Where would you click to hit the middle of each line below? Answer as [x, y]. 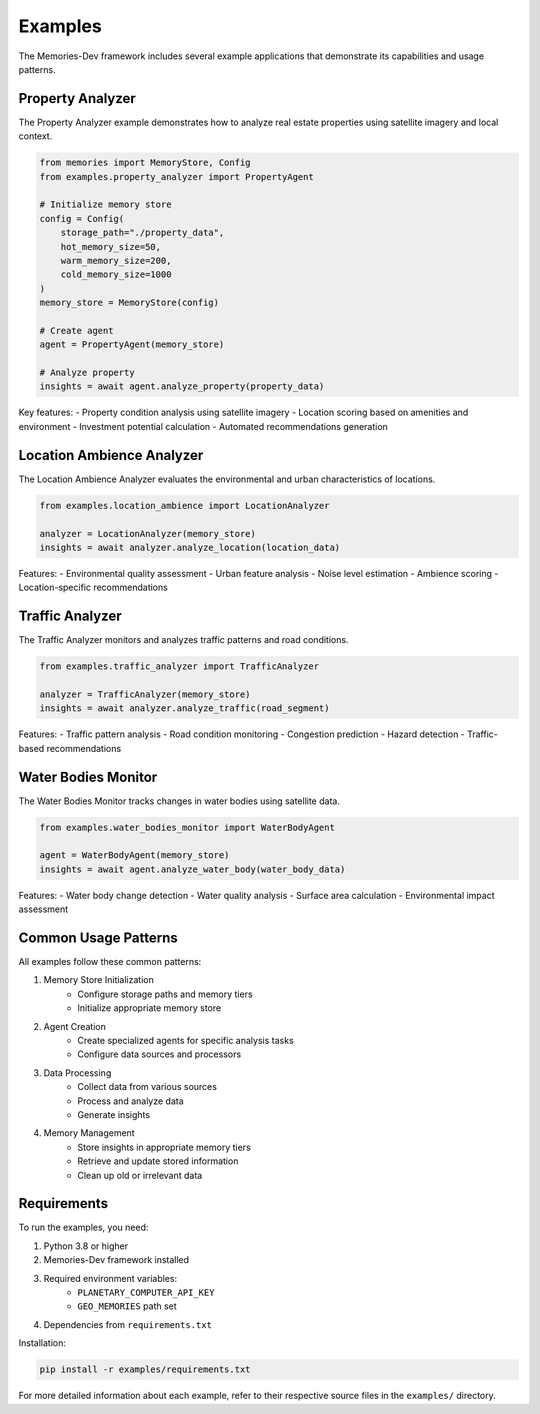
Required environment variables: [110, 1278]
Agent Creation [75, 1026]
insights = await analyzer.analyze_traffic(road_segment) [184, 708]
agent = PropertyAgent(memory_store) [132, 344]
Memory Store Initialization [98, 980]
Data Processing [77, 1072]
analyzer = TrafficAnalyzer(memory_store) [145, 694]
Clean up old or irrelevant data [140, 1175]
